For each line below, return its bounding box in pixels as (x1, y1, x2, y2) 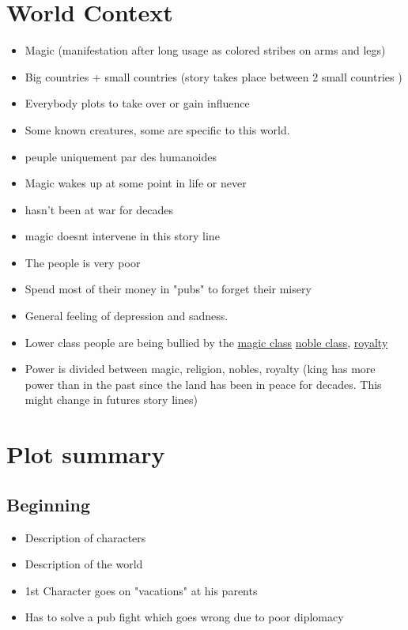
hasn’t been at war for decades (25, 201, 174, 217)
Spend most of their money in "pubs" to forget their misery (25, 281, 312, 297)
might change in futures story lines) (25, 391, 198, 408)
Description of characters (25, 529, 146, 545)
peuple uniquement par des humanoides (25, 148, 217, 164)
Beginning (6, 492, 91, 516)
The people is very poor (25, 254, 141, 270)
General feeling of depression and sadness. (25, 307, 229, 324)
